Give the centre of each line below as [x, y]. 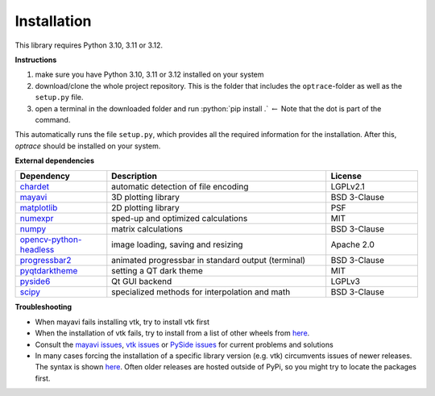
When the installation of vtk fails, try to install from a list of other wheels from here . [172, 333]
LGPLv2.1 [348, 187]
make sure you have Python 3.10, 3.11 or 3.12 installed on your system [150, 75]
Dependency [45, 176]
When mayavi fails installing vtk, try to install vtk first [122, 322]
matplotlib [39, 208]
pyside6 [35, 281]
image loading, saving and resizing [177, 244]
